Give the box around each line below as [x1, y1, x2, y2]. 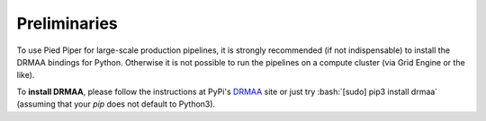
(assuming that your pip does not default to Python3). [16, 99, 216, 109]
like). [16, 70, 35, 81]
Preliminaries [16, 13, 119, 33]
